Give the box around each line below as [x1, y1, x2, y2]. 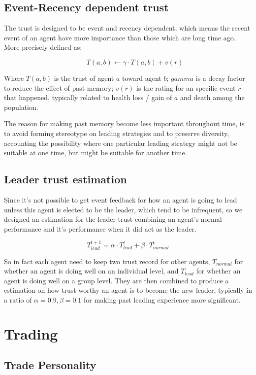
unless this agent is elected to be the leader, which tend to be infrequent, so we [4, 204, 243, 214]
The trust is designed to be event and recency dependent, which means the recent [4, 23, 251, 33]
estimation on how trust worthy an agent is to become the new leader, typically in [4, 285, 252, 295]
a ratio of [4, 294, 32, 305]
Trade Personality [4, 357, 96, 373]
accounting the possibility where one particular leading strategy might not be [4, 137, 237, 148]
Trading [4, 323, 58, 343]
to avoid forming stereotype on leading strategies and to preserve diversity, [4, 128, 229, 138]
